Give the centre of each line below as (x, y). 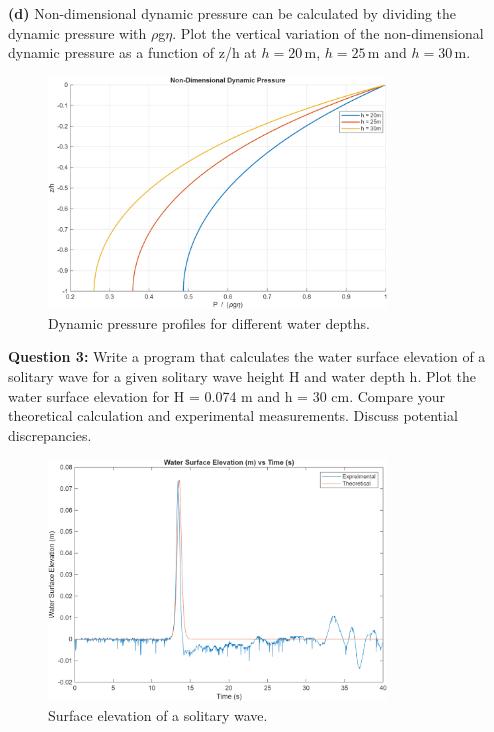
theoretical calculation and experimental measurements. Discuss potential (233, 415)
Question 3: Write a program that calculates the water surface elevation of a (247, 356)
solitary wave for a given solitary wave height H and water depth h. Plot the (242, 376)
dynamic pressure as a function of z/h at (132, 52)
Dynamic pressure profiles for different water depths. (209, 322)
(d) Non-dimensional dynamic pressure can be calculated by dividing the (232, 13)
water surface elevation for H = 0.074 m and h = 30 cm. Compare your (226, 395)
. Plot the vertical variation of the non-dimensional (328, 32)
